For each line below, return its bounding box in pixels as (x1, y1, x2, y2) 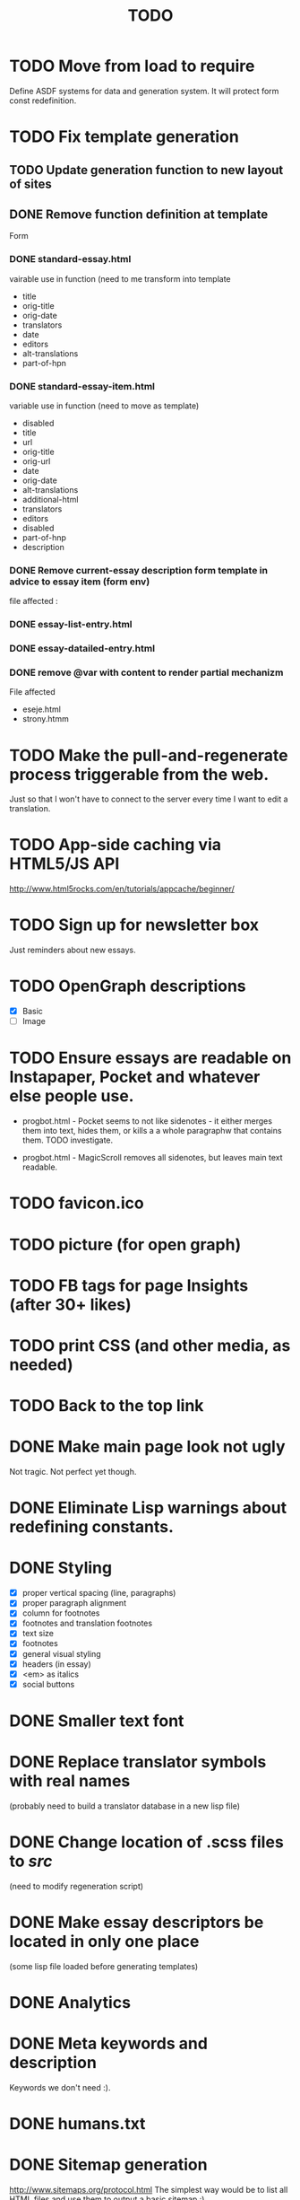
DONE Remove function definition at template (9, 206, 269, 222)
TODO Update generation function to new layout (9, 162, 284, 178)
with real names (9, 1771, 131, 1792)
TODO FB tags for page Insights (9, 1275, 249, 1295)
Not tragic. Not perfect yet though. (9, 1467, 137, 1477)
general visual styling (21, 1648, 101, 1659)
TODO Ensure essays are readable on (9, 1047, 292, 1068)
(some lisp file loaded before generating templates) (9, 1960, 199, 1971)
